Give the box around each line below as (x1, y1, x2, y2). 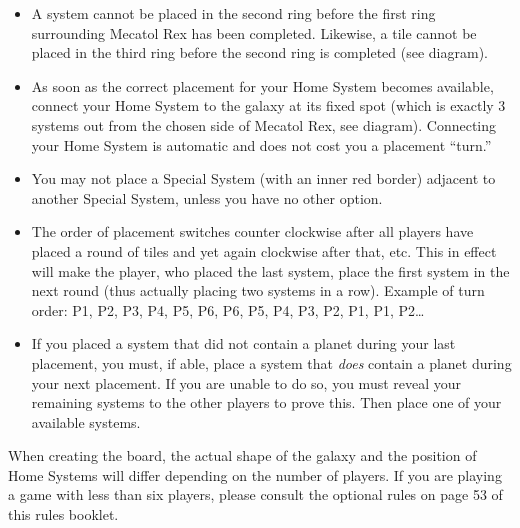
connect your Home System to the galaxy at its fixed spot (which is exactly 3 (31, 95, 506, 116)
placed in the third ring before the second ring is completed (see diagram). (31, 42, 488, 63)
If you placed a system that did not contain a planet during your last (31, 333, 456, 354)
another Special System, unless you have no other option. (31, 187, 383, 208)
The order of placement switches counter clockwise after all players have (31, 221, 474, 242)
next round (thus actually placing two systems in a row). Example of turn (31, 280, 485, 301)
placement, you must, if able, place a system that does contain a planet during (31, 352, 512, 373)
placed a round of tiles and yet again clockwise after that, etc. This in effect (31, 240, 497, 261)
